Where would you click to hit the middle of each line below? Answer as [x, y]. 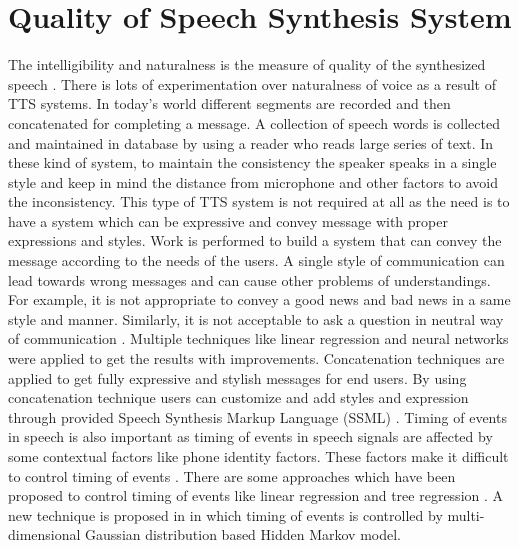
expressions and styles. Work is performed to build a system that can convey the [255, 240]
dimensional [44, 534]
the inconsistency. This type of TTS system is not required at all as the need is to [259, 201]
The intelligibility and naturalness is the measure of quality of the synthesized [247, 64]
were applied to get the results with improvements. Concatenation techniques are [256, 358]
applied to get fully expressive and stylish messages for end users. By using [237, 377]
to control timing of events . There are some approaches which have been [232, 475]
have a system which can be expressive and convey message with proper [228, 220]
